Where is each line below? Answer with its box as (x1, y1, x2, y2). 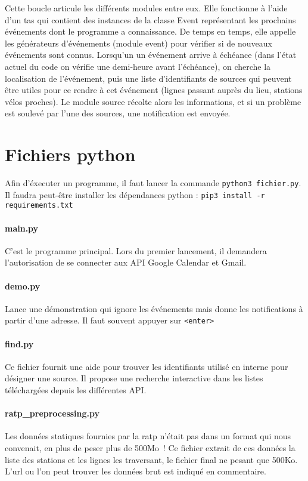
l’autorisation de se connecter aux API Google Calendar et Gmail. (5, 256, 247, 269)
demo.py (5, 279, 41, 292)
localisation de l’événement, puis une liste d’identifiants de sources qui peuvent (5, 72, 292, 84)
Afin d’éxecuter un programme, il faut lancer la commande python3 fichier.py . (5, 177, 301, 189)
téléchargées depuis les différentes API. (5, 384, 147, 396)
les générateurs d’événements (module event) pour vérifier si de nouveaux (5, 36, 272, 49)
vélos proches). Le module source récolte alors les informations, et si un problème (5, 95, 301, 107)
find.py (5, 337, 34, 350)
